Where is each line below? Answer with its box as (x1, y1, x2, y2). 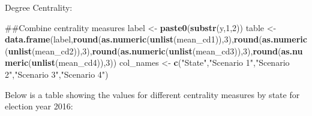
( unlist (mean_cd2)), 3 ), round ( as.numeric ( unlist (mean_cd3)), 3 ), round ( (5, 44, 281, 57)
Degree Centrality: (5, 1, 73, 13)
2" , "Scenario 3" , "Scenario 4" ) (5, 68, 109, 80)
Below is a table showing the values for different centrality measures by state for (5, 88, 300, 100)
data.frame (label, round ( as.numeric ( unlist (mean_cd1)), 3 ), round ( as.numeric (5, 33, 307, 45)
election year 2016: (5, 100, 73, 112)
